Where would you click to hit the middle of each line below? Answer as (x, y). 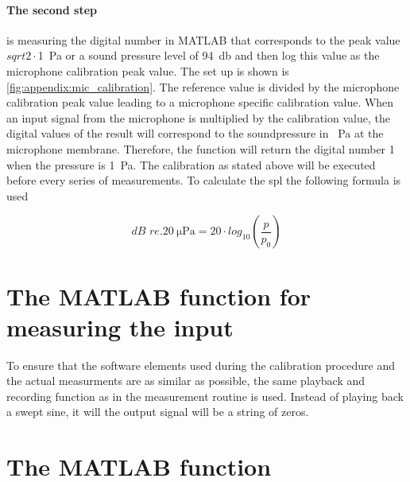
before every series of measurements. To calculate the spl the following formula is (204, 180)
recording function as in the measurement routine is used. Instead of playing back (205, 396)
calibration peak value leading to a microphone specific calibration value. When (200, 102)
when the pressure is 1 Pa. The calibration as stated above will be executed (191, 164)
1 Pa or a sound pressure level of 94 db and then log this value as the (209, 55)
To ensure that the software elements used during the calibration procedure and (201, 365)
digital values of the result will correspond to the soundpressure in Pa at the (195, 133)
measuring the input (120, 327)
